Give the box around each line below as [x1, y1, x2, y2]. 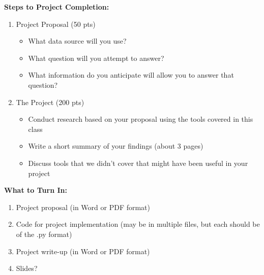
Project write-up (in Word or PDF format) [16, 246, 150, 256]
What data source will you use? [28, 36, 127, 46]
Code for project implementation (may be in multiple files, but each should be [16, 219, 260, 229]
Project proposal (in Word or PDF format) [16, 201, 151, 212]
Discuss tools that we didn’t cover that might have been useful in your [28, 157, 248, 168]
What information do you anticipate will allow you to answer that [28, 70, 234, 80]
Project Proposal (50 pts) [16, 18, 96, 29]
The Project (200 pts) [16, 96, 84, 107]
